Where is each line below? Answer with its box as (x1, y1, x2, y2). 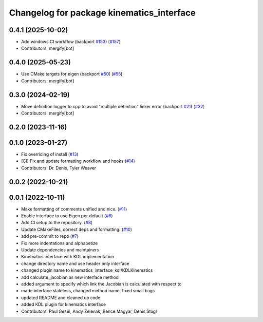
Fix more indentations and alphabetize (21, 240, 98, 246)
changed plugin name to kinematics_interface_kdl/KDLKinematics (21, 267, 153, 273)
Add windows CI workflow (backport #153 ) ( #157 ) (21, 39, 121, 45)
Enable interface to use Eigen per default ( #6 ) (21, 213, 113, 219)
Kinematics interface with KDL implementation (21, 254, 114, 260)
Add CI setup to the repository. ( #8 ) (21, 220, 93, 226)
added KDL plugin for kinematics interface (21, 302, 106, 307)
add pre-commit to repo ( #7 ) (21, 233, 79, 239)
